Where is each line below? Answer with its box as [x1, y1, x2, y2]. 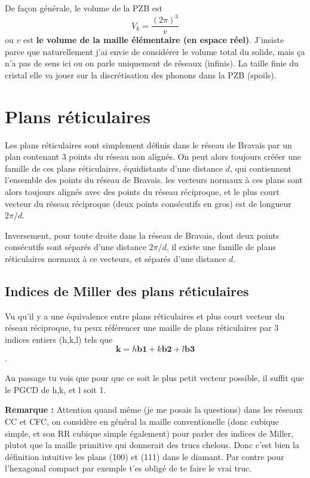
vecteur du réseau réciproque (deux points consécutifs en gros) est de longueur [5, 197, 291, 209]
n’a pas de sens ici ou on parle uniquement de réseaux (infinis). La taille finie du [5, 57, 299, 69]
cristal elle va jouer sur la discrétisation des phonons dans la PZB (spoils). [5, 68, 277, 81]
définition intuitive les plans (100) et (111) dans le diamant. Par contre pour [5, 450, 284, 462]
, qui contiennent [229, 162, 291, 174]
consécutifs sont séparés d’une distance [5, 240, 146, 253]
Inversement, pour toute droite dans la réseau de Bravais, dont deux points [5, 229, 280, 241]
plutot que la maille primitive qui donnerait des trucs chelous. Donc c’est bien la [5, 439, 299, 451]
